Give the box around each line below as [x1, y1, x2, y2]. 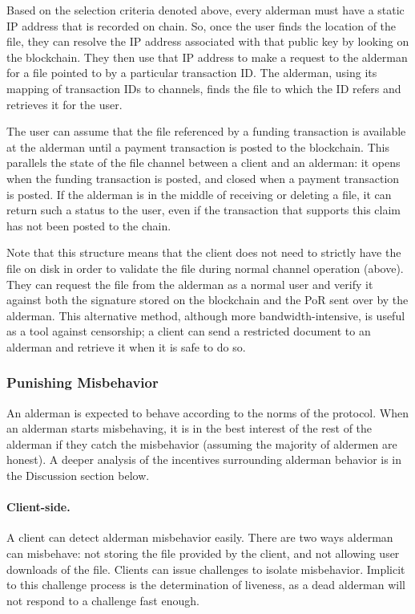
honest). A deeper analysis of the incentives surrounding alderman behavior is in [6, 451, 402, 468]
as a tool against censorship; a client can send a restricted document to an [6, 323, 371, 340]
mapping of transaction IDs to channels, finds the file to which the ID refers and [6, 79, 401, 96]
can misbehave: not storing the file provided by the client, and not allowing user [6, 545, 400, 562]
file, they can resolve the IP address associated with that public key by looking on [6, 33, 409, 50]
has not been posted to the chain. [6, 217, 171, 234]
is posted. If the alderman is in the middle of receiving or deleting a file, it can [6, 185, 392, 202]
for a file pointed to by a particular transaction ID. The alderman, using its [6, 64, 377, 81]
